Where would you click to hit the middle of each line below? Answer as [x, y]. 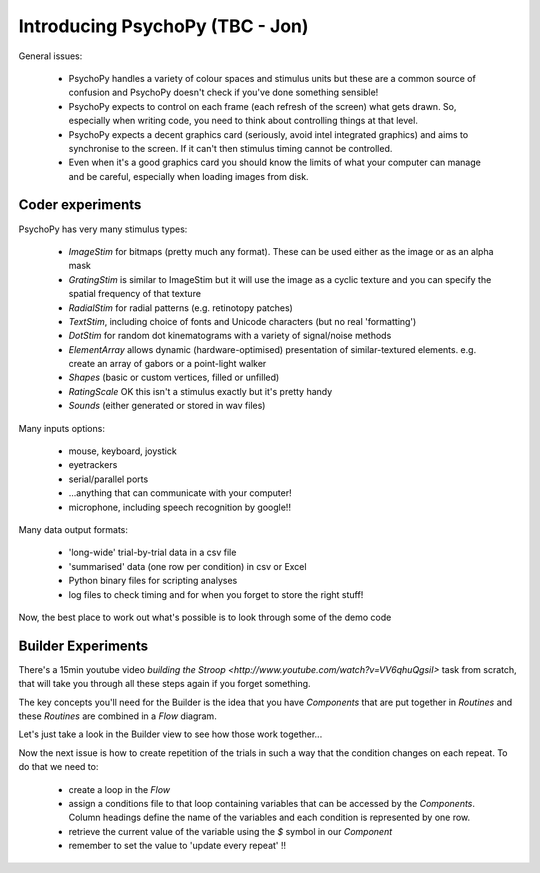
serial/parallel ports [108, 479]
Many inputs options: [61, 428]
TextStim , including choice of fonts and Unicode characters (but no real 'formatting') [242, 321]
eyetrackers [93, 465]
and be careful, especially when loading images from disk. [188, 176]
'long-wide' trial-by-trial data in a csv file [152, 552]
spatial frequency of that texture [135, 294]
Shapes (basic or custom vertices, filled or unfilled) [174, 377]
